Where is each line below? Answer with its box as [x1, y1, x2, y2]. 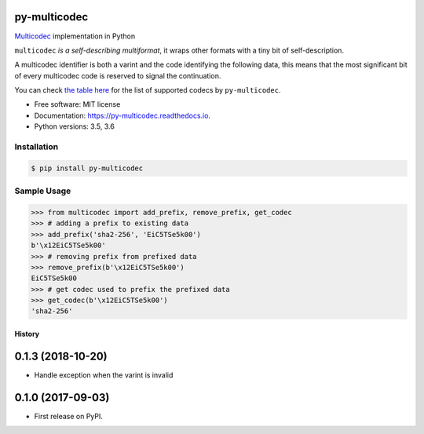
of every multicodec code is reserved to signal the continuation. [14, 71, 221, 80]
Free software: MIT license [34, 100, 121, 109]
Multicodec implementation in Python [14, 31, 136, 41]
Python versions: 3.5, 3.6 [34, 122, 115, 131]
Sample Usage [14, 185, 71, 196]
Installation [14, 141, 59, 152]
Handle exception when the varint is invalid [34, 370, 174, 380]
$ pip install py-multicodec [31, 163, 144, 173]
